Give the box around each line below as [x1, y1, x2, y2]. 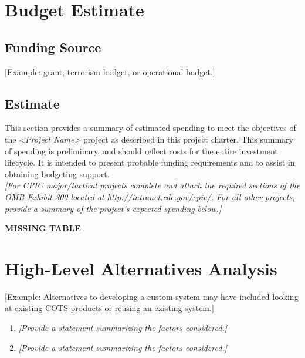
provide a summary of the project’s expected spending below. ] [5, 202, 222, 214]
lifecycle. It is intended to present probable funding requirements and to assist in [5, 156, 295, 168]
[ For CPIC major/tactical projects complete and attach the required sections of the [5, 179, 300, 191]
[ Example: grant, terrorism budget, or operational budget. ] [5, 65, 215, 77]
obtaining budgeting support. [5, 167, 110, 180]
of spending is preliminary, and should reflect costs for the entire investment [5, 144, 278, 157]
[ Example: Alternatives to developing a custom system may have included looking [5, 290, 299, 302]
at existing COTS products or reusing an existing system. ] [5, 302, 214, 314]
